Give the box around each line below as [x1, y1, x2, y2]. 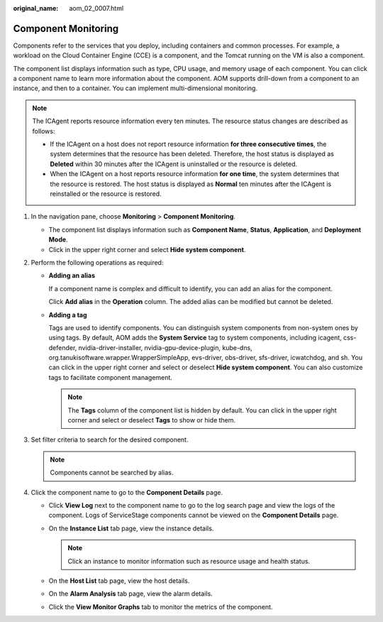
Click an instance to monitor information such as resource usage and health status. [67, 557, 311, 565]
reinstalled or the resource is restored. [50, 189, 162, 198]
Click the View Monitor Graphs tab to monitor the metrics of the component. [48, 602, 273, 611]
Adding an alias [48, 271, 96, 280]
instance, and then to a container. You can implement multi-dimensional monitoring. [13, 84, 258, 92]
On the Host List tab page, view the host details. [48, 576, 190, 585]
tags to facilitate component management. [48, 373, 173, 381]
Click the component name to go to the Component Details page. [30, 488, 223, 496]
